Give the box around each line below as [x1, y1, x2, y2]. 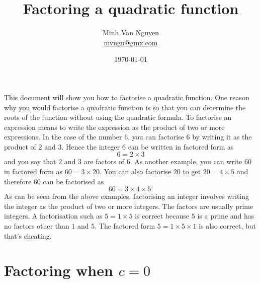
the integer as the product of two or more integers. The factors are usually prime [4, 200, 253, 211]
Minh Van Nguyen [102, 27, 159, 38]
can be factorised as [43, 176, 104, 186]
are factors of [83, 156, 125, 167]
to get [183, 166, 201, 177]
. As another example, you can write [130, 156, 242, 167]
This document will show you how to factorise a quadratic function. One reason [4, 92, 249, 102]
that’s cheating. [4, 230, 52, 241]
